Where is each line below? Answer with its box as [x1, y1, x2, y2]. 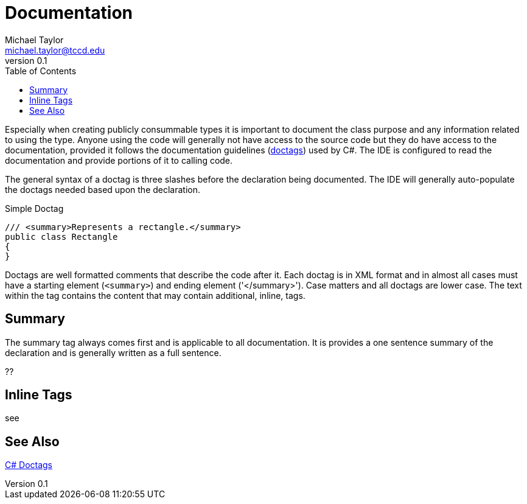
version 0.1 [5, 55, 47, 66]
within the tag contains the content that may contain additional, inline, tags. [5, 290, 305, 301]
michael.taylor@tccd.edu [5, 44, 105, 55]
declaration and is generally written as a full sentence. [5, 347, 222, 358]
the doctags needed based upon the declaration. [5, 184, 201, 195]
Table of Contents [5, 65, 77, 76]
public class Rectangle [5, 231, 118, 242]
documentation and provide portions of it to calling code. [5, 155, 233, 166]
